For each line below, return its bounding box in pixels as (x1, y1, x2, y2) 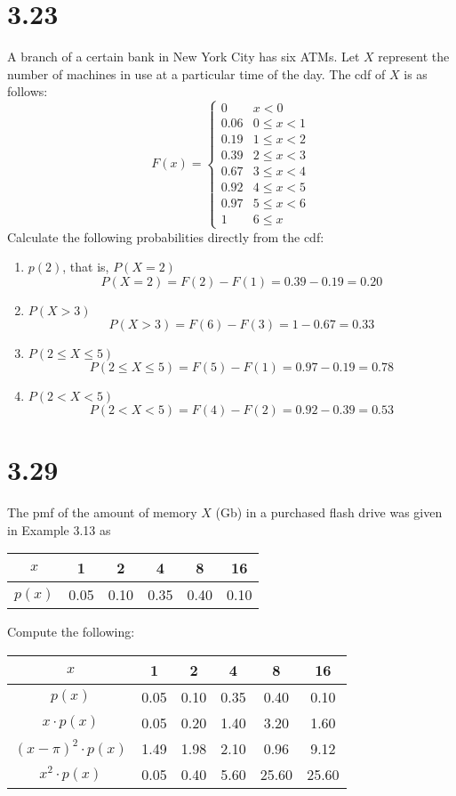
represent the (378, 47, 450, 66)
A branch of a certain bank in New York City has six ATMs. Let (7, 47, 360, 66)
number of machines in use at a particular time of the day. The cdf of (7, 64, 386, 83)
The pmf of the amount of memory (7, 502, 197, 521)
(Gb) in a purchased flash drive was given (215, 502, 443, 521)
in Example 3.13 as (7, 520, 111, 539)
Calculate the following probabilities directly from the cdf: (7, 227, 324, 246)
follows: (7, 82, 48, 101)
